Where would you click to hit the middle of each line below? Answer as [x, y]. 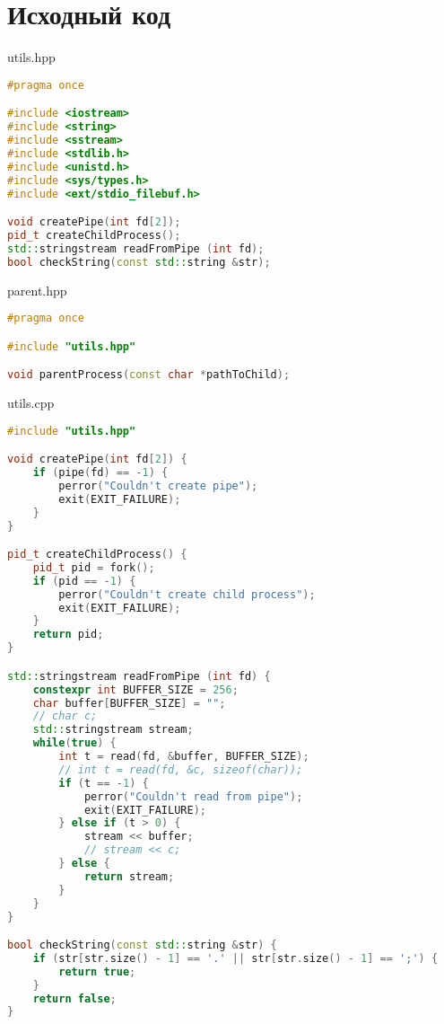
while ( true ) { [74, 743]
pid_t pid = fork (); [94, 567]
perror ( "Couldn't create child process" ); [187, 594]
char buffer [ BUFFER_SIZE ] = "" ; [129, 703]
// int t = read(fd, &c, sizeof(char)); [181, 769]
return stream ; [129, 876]
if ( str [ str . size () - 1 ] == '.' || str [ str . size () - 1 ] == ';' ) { [235, 958]
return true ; [97, 971]
